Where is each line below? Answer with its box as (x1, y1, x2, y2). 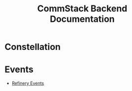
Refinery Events (11, 80, 44, 87)
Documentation (49, 13, 115, 25)
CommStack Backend (37, 3, 128, 14)
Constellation (4, 42, 61, 52)
